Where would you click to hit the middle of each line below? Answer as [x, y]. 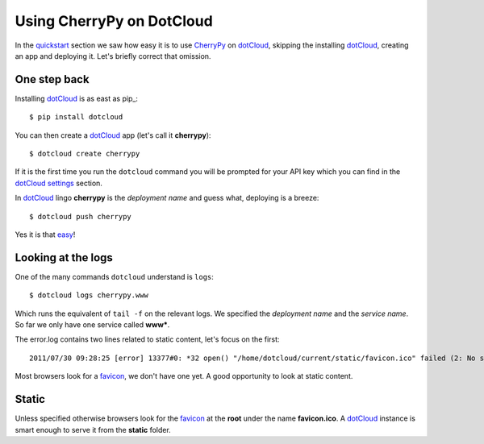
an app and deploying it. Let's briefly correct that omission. [113, 56]
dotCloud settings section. [58, 183]
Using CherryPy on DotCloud [114, 21]
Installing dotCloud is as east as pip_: [77, 98]
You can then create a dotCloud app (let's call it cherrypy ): [113, 135]
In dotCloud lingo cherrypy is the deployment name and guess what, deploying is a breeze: [167, 198]
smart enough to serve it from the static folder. [93, 429]
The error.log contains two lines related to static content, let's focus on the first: [147, 339]
